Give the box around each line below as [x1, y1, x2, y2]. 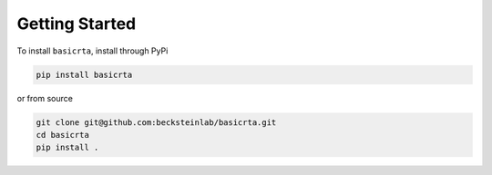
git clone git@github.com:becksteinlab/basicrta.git [36, 117, 277, 127]
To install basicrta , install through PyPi [16, 45, 169, 56]
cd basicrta [36, 130, 90, 140]
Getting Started [16, 14, 137, 34]
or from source [16, 92, 73, 103]
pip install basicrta [36, 69, 133, 80]
